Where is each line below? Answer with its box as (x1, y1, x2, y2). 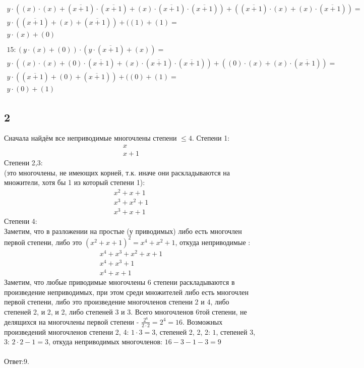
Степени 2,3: (4, 157, 43, 168)
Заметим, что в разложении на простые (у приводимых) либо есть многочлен (4, 225, 242, 236)
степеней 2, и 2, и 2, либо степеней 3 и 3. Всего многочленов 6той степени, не (4, 306, 247, 317)
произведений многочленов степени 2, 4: (4, 326, 129, 337)
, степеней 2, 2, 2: (155, 326, 210, 337)
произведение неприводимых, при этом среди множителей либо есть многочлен (4, 286, 249, 297)
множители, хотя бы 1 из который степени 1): (4, 177, 145, 188)
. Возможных (182, 316, 223, 327)
